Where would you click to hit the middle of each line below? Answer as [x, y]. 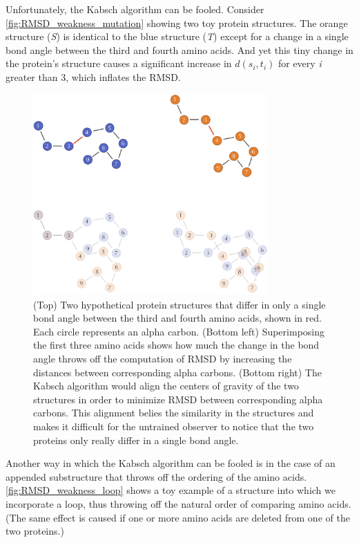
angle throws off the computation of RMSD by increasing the [163, 359]
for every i [300, 63]
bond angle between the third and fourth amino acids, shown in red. [177, 318]
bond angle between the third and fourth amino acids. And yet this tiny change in [179, 49]
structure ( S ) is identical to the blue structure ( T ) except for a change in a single [177, 36]
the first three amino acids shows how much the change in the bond [176, 345]
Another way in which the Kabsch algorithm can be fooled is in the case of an [171, 463]
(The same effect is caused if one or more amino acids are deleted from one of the [178, 517]
